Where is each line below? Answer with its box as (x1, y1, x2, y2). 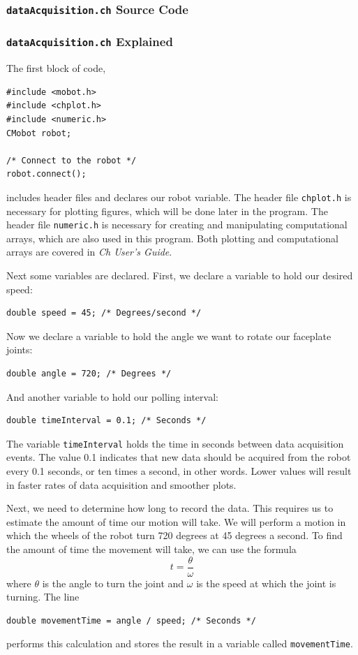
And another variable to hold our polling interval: (6, 389, 218, 404)
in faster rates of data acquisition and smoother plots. (6, 477, 237, 492)
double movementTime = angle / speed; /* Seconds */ (6, 615, 256, 626)
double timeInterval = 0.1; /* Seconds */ (6, 415, 207, 426)
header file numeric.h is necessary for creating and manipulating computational (6, 217, 348, 232)
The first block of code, (6, 61, 106, 75)
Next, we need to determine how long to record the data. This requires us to (6, 501, 334, 515)
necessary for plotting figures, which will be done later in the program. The (6, 203, 328, 218)
